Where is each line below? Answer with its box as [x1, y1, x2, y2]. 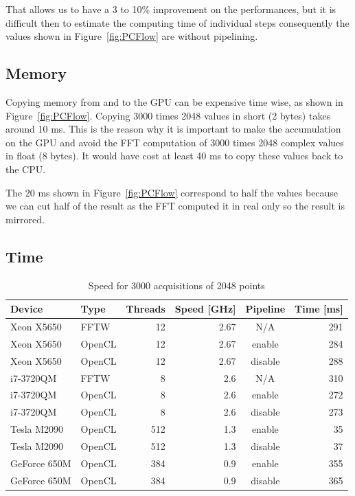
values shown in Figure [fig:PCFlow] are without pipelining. [5, 29, 258, 43]
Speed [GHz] [174, 302, 236, 316]
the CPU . [5, 161, 46, 176]
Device [10, 302, 43, 316]
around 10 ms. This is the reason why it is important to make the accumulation [5, 122, 341, 136]
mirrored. [5, 212, 45, 226]
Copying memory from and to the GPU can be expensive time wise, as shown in [5, 94, 343, 109]
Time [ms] [295, 302, 343, 316]
